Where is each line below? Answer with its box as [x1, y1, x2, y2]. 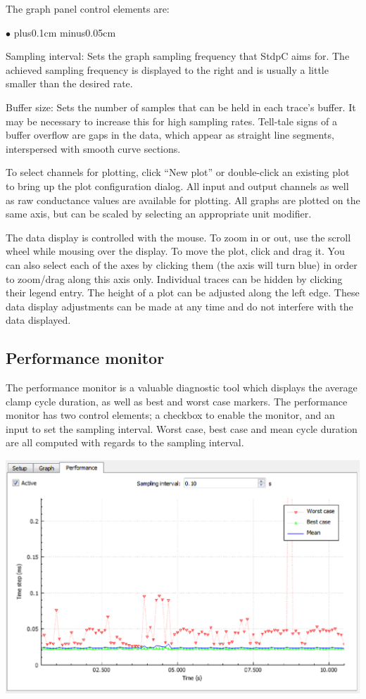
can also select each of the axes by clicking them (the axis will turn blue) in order [6, 257, 358, 272]
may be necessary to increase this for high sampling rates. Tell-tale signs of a [6, 113, 337, 128]
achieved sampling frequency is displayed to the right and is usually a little [6, 62, 329, 77]
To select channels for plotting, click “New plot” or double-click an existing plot [6, 165, 350, 180]
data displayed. [6, 313, 71, 327]
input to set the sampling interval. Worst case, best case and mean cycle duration [6, 421, 358, 436]
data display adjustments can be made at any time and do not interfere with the [6, 298, 353, 313]
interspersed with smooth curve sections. [6, 141, 181, 156]
